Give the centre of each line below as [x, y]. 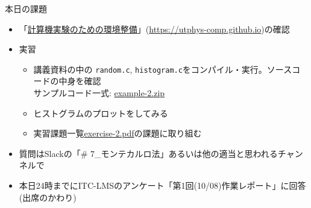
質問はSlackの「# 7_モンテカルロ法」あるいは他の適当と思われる [148, 153]
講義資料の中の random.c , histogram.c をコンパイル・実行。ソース [163, 69]
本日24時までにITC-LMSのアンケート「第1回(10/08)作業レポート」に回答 [162, 185]
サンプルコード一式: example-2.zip [99, 93]
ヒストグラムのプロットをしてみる [101, 113]
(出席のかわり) [48, 197]
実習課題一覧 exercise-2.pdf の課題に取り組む [118, 133]
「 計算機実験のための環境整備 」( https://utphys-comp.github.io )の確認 [154, 29]
